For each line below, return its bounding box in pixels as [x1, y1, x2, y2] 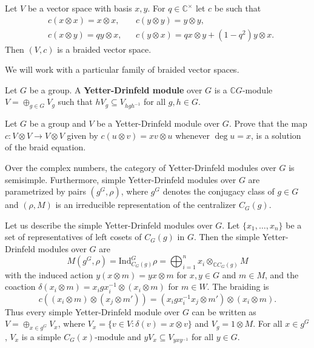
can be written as [192, 305, 256, 318]
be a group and [29, 117, 86, 130]
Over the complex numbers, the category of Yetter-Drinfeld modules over [5, 161, 276, 174]
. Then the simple [193, 230, 260, 243]
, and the [264, 268, 299, 281]
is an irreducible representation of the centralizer [55, 198, 236, 211]
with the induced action [5, 268, 93, 281]
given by [67, 129, 98, 141]
